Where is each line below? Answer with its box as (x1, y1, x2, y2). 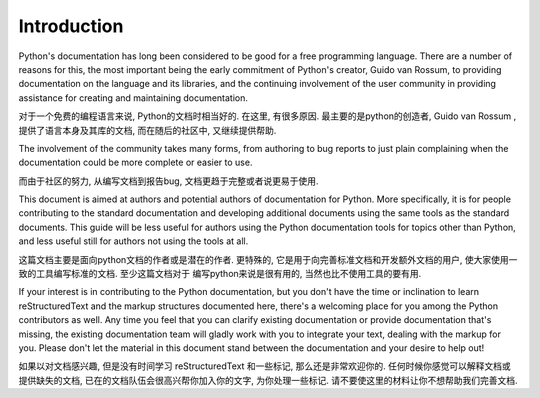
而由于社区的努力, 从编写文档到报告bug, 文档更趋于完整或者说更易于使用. (18, 175, 319, 187)
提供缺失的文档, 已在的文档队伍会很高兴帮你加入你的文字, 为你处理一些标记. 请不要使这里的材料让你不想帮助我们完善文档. (18, 374, 518, 386)
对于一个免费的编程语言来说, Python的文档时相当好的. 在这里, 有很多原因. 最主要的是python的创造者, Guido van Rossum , (18, 110, 517, 122)
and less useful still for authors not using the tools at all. (18, 235, 249, 247)
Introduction (18, 15, 124, 37)
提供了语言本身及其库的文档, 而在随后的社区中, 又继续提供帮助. (18, 124, 277, 136)
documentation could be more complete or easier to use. (18, 156, 253, 169)
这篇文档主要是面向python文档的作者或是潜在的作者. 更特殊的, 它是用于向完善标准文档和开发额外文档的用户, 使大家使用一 (18, 253, 518, 265)
